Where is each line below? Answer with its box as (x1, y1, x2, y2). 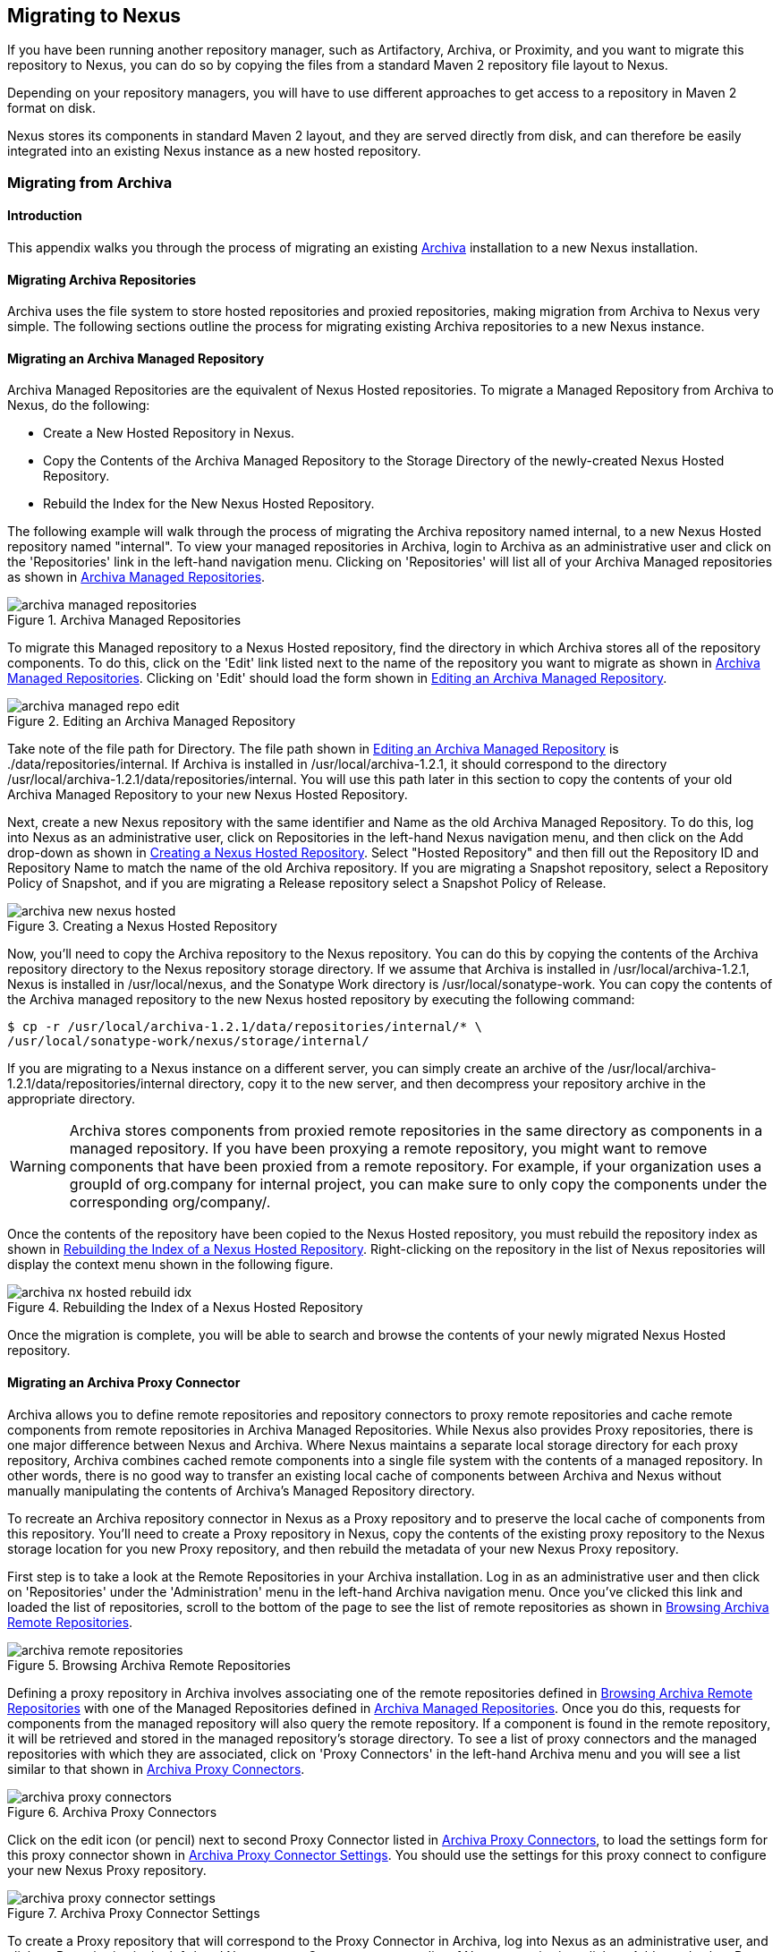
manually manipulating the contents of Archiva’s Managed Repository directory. (7, 1482, 475, 1498)
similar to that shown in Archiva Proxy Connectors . (7, 1760, 305, 1777)
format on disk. (7, 100, 96, 116)
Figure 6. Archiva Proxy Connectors (7, 1803, 217, 1820)
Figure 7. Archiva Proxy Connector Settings (7, 1905, 260, 1921)
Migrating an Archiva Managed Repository (7, 350, 265, 366)
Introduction (7, 208, 82, 224)
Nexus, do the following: (7, 397, 150, 413)
